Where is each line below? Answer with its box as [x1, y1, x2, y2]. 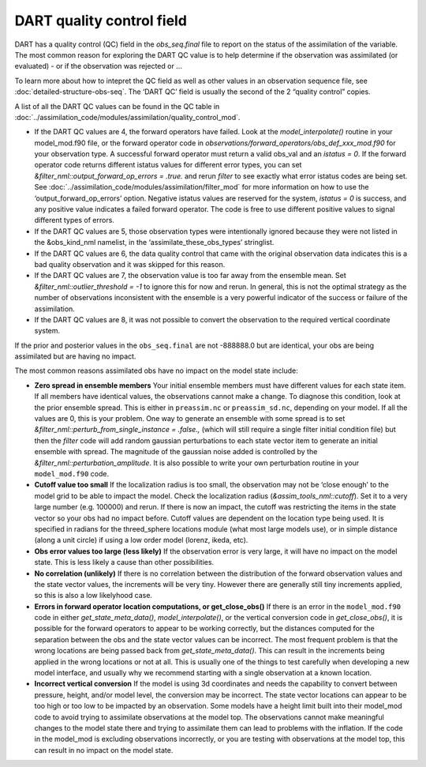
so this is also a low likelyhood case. [34, 591, 153, 600]
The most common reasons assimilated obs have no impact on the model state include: [14, 366, 299, 375]
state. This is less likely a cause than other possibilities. [34, 558, 215, 567]
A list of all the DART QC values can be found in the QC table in [14, 101, 220, 111]
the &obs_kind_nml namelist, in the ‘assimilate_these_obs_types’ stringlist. [34, 238, 275, 247]
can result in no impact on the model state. [34, 745, 174, 754]
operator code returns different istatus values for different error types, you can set [34, 160, 302, 170]
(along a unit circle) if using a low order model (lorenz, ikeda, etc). [34, 536, 248, 545]
